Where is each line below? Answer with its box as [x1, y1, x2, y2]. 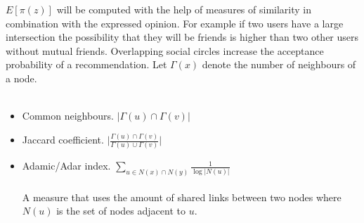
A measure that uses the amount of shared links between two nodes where [22, 189, 342, 204]
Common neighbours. [22, 108, 114, 123]
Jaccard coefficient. [22, 132, 104, 147]
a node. [6, 70, 37, 85]
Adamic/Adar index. [22, 158, 111, 173]
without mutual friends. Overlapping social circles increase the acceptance [6, 43, 324, 58]
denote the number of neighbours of [202, 57, 356, 72]
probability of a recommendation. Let [6, 57, 167, 72]
